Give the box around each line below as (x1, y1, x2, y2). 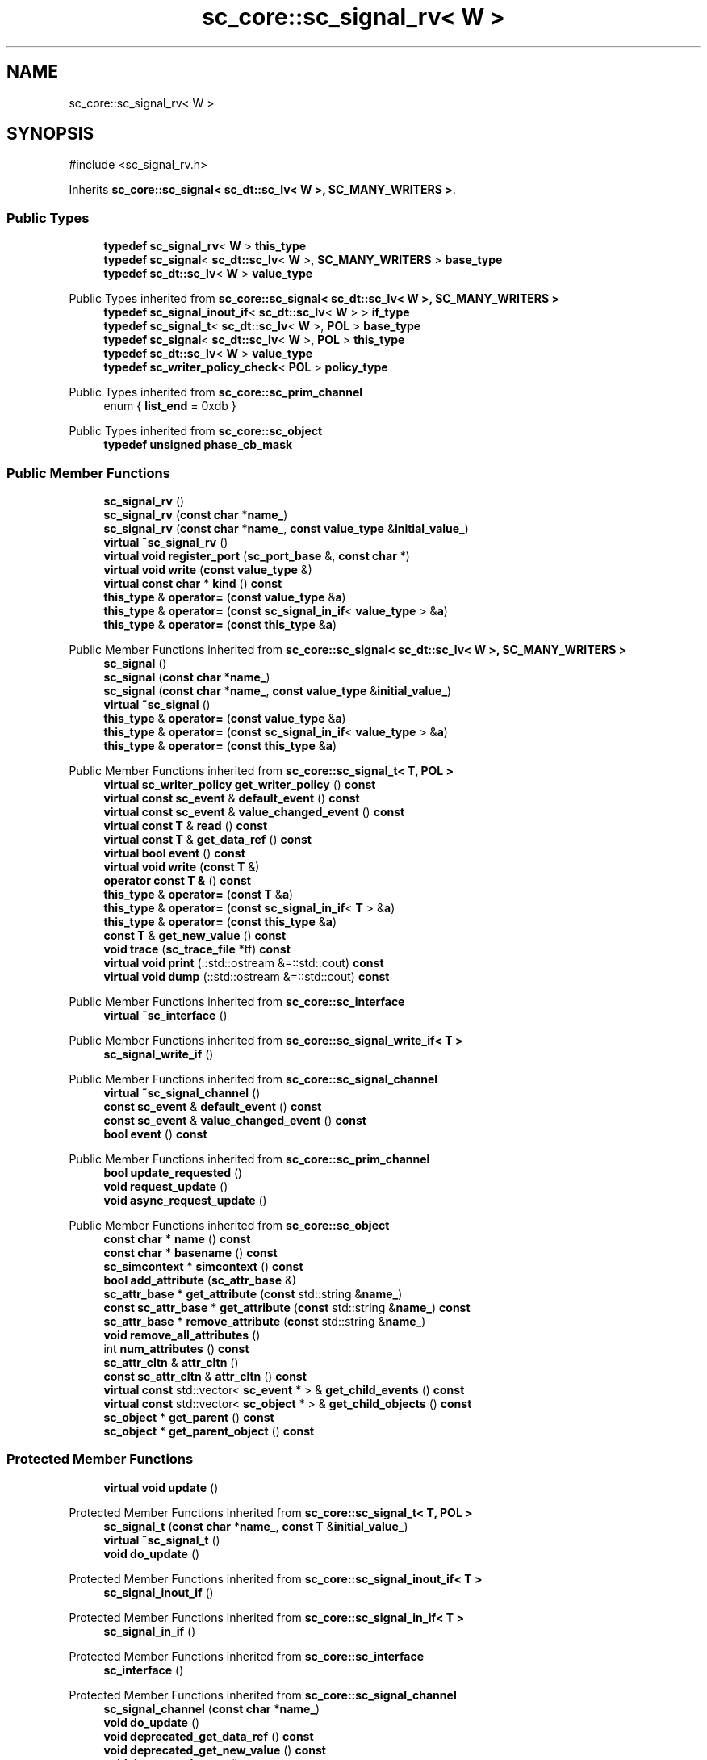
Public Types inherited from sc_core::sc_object (69, 424, 323, 438)
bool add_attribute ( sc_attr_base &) (103, 1272, 297, 1287)
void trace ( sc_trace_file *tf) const (103, 941, 291, 956)
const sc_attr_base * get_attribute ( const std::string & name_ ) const (103, 1300, 471, 1314)
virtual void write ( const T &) (103, 859, 260, 874)
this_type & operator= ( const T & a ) (103, 886, 294, 901)
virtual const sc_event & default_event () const (103, 790, 360, 805)
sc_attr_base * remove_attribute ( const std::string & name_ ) (103, 1314, 426, 1328)
